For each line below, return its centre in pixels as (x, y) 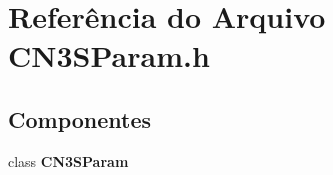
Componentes (80, 118)
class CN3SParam (68, 160)
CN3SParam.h (109, 55)
